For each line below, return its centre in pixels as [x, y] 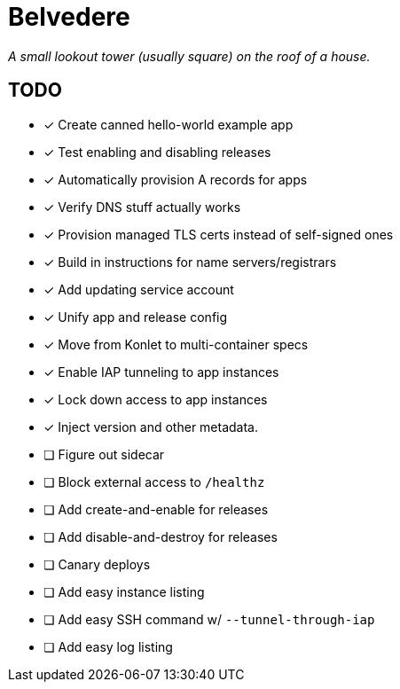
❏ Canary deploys [97, 564]
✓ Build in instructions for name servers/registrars [190, 262]
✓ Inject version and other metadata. [151, 427]
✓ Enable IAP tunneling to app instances [161, 372]
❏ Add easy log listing [108, 646]
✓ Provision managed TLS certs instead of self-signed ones [219, 234]
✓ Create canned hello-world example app [169, 124]
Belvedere [69, 17]
